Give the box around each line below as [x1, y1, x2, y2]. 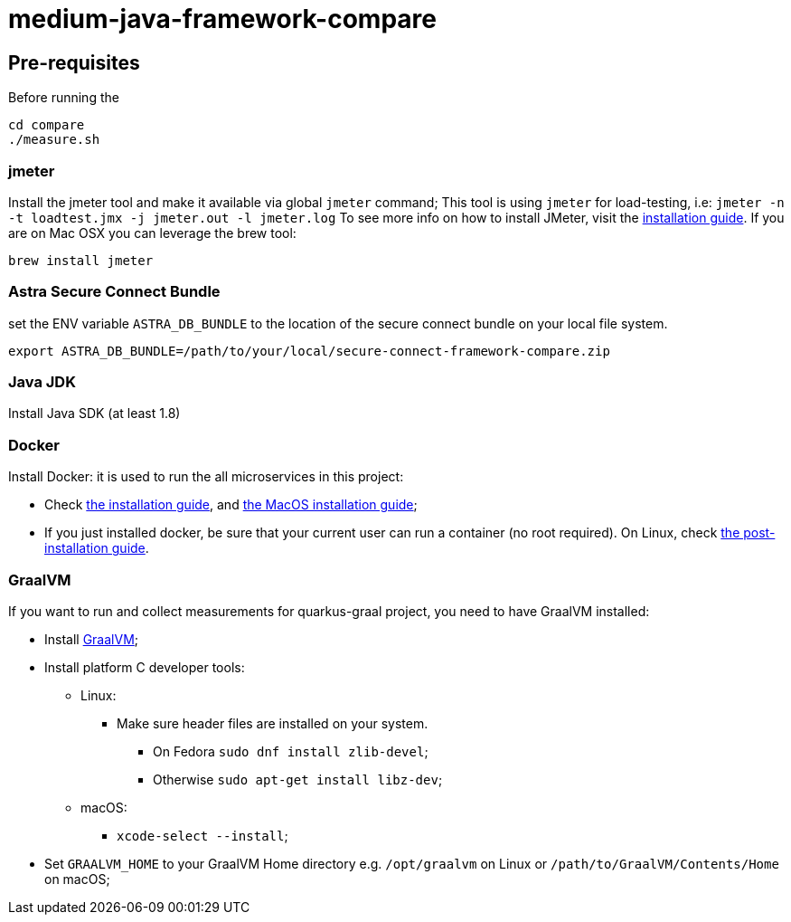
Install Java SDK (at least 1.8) [8, 405, 181, 422]
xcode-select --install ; [117, 827, 288, 843]
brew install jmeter [8, 252, 154, 268]
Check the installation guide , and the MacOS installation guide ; [44, 497, 418, 513]
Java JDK [8, 373, 76, 392]
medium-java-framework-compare [8, 4, 437, 34]
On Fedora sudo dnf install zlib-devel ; [153, 743, 428, 759]
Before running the [8, 90, 119, 106]
